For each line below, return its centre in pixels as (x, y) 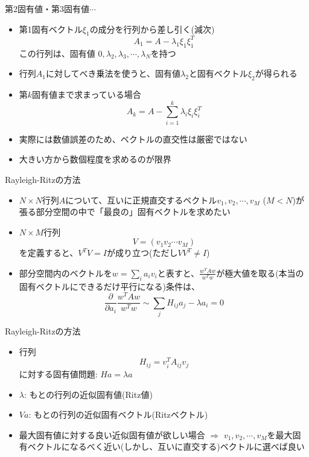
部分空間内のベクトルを (65, 273)
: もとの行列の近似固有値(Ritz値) (88, 394)
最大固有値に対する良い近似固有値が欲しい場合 (112, 434)
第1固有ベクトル (51, 29)
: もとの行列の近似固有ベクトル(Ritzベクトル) (118, 414)
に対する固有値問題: (58, 373)
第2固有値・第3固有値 (47, 8)
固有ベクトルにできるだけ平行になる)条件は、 (109, 286)
